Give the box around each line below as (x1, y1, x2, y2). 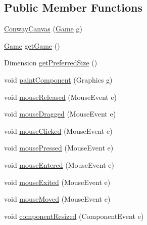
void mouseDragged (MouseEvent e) (4, 108, 116, 119)
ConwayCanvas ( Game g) (4, 23, 82, 34)
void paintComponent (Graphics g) (4, 74, 113, 85)
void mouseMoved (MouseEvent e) (4, 194, 111, 204)
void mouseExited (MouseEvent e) (4, 176, 111, 187)
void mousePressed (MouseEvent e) (4, 142, 114, 153)
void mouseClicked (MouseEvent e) (4, 125, 113, 136)
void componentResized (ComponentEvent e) (4, 210, 144, 221)
